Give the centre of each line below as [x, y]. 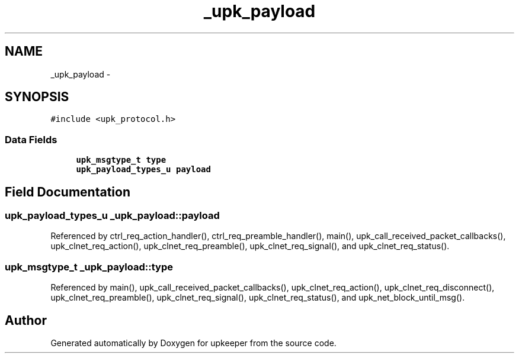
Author [26, 320]
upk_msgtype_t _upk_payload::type [89, 267]
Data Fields [31, 139]
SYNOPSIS [37, 97]
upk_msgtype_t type [121, 160]
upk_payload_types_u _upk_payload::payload [112, 216]
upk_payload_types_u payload [143, 170]
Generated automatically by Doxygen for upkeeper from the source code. [193, 343]
